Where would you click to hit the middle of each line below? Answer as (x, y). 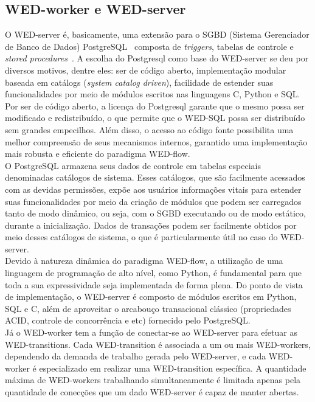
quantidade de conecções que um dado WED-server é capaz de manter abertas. (152, 392)
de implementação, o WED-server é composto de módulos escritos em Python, (151, 296)
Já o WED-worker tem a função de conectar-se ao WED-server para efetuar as (151, 332)
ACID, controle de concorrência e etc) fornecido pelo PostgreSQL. (128, 320)
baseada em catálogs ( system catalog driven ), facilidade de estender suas (139, 82)
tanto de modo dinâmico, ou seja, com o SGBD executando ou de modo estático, (155, 213)
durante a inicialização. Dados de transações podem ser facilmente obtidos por (151, 225)
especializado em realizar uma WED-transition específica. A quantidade (173, 368)
